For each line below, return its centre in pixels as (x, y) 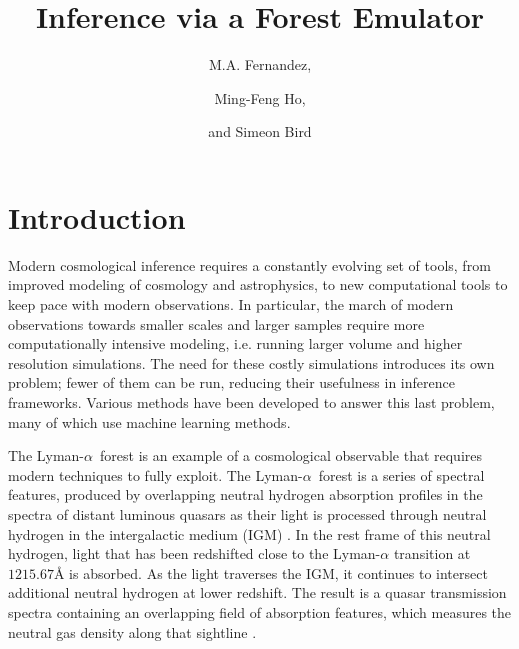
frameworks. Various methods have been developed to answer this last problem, (251, 402)
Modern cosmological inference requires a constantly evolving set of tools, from (249, 264)
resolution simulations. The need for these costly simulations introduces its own (251, 362)
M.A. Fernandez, (260, 64)
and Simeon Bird (260, 131)
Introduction (97, 216)
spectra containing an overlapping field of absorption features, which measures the (260, 611)
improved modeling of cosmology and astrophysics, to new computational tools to (258, 284)
